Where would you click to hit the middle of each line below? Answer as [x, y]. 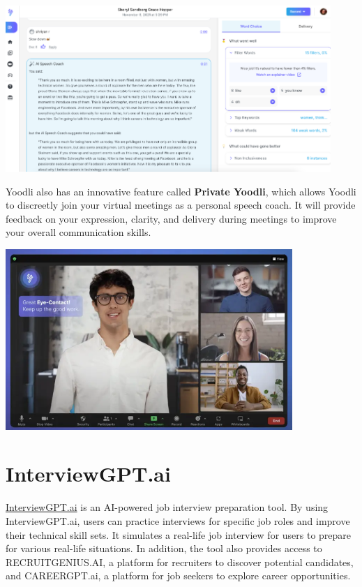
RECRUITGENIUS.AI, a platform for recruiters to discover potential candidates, [180, 562]
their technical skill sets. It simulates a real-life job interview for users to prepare [179, 534]
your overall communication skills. [78, 232]
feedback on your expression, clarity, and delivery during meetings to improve [171, 218]
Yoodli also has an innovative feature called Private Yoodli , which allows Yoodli [181, 191]
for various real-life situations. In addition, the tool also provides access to [164, 548]
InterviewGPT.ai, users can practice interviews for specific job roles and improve [178, 521]
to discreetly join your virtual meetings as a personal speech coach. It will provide [181, 205]
